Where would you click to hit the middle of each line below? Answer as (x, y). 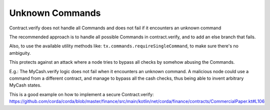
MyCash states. (25, 85)
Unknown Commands (55, 13)
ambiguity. (20, 53)
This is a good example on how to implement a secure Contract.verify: (81, 94)
